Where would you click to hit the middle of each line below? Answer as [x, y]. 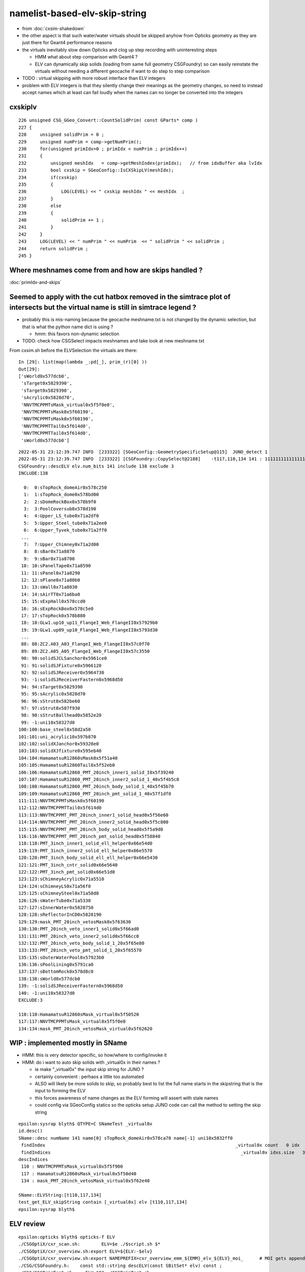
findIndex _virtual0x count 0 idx [160, 1145]
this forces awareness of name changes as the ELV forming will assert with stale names [127, 1098]
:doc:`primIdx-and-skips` [36, 282]
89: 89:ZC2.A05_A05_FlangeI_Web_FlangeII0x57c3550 [85, 651]
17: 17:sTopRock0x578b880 [53, 615]
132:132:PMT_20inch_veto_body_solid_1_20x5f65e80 [82, 943]
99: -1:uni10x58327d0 [48, 722]
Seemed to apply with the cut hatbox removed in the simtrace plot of [120, 297]
